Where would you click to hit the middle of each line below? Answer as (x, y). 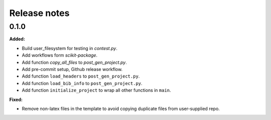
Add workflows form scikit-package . (60, 55)
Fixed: (16, 99)
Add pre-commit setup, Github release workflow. (72, 69)
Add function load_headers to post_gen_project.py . (81, 76)
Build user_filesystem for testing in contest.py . (70, 48)
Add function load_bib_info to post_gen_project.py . (82, 83)
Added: (17, 39)
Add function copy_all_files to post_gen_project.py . (75, 62)
